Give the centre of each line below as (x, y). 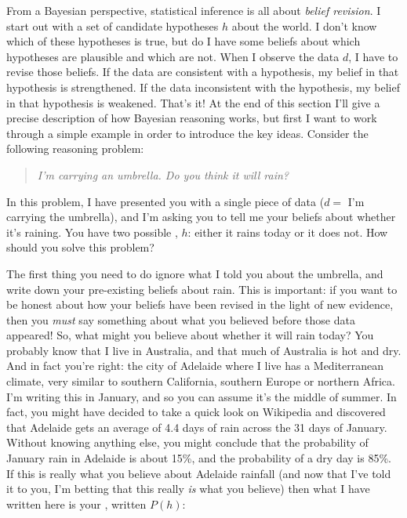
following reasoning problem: (75, 149)
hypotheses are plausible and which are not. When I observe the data (173, 56)
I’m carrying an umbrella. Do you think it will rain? (163, 174)
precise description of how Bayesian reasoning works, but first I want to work (192, 118)
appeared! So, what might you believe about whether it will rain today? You (190, 335)
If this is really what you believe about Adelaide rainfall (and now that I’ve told (199, 473)
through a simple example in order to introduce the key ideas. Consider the (187, 133)
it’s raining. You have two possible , (92, 232)
